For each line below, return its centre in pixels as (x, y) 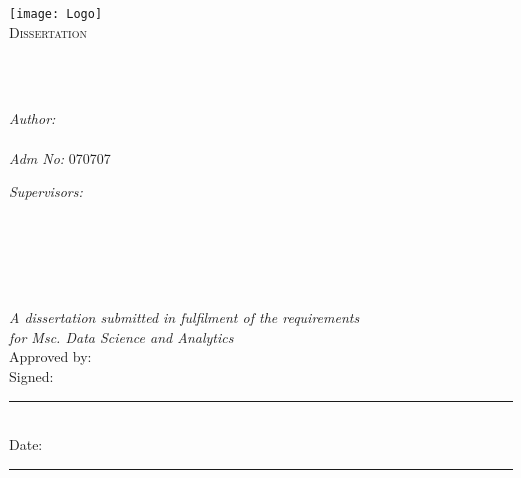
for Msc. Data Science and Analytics (121, 336)
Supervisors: (46, 191)
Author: (32, 118)
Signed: (31, 375)
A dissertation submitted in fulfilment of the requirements (184, 317)
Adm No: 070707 (60, 157)
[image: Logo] (56, 14)
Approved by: (50, 356)
